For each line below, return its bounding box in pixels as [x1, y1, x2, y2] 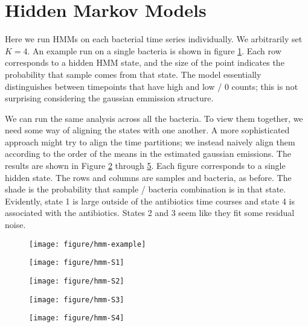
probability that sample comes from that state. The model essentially [5, 68, 261, 80]
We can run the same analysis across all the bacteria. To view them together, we [5, 112, 303, 124]
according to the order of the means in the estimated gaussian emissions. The [5, 147, 291, 160]
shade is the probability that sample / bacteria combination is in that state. [5, 183, 286, 195]
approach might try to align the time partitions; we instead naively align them [5, 135, 295, 148]
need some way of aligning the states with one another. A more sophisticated [5, 124, 290, 136]
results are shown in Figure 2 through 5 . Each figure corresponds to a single [5, 159, 286, 172]
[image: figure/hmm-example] [29, 240, 146, 249]
